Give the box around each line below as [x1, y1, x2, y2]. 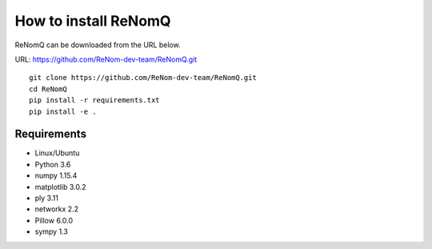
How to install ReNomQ [14, 12, 171, 30]
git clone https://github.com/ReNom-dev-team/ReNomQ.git [29, 73, 258, 82]
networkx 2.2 [34, 204, 79, 214]
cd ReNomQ [29, 84, 67, 94]
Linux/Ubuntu [34, 148, 80, 158]
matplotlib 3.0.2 [34, 182, 86, 191]
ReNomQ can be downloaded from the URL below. [14, 40, 181, 50]
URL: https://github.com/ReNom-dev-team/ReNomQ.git [14, 54, 198, 64]
